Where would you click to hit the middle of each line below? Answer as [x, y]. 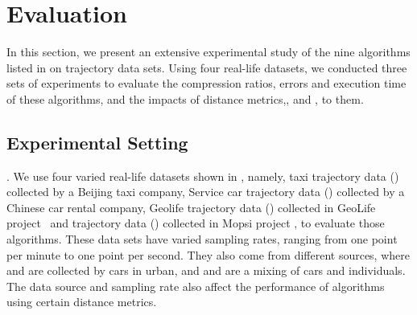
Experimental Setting [97, 142]
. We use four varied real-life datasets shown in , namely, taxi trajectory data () [203, 176]
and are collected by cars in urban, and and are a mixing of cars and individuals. [206, 270]
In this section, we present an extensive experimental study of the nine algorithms [208, 52]
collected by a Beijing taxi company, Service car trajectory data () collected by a [206, 192]
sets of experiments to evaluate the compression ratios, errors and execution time [206, 83]
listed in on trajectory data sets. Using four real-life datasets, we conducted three [207, 67]
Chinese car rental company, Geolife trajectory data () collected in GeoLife [191, 207]
